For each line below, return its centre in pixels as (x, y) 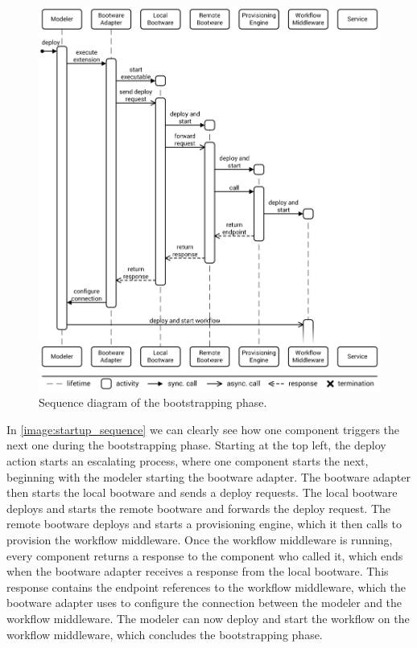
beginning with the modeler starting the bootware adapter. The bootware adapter (209, 476)
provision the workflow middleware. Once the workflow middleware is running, (200, 540)
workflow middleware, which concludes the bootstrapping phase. (165, 634)
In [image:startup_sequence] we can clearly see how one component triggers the (203, 429)
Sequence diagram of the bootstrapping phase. (153, 402)
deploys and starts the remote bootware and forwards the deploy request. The (198, 508)
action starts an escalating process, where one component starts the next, (188, 461)
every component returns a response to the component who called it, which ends (205, 555)
